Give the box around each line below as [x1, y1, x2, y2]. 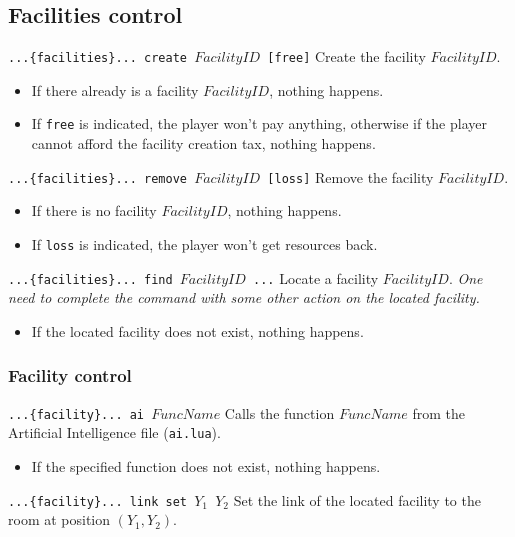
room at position [8, 509, 111, 530]
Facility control [8, 363, 132, 388]
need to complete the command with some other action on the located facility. [8, 287, 480, 308]
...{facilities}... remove [8, 171, 187, 186]
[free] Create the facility [267, 46, 426, 67]
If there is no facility [31, 200, 157, 221]
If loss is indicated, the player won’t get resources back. [31, 233, 378, 254]
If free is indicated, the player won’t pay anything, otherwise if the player [31, 113, 487, 134]
